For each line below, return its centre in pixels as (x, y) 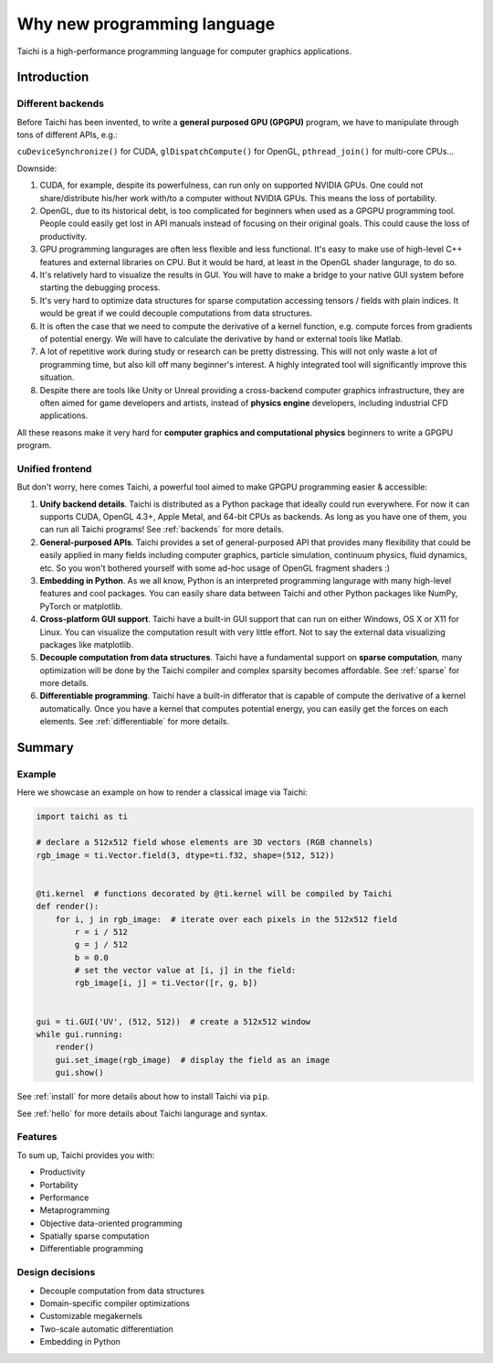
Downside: (37, 168)
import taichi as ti (82, 817)
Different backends (61, 103)
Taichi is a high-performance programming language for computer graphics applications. (184, 51)
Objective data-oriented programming (111, 1223)
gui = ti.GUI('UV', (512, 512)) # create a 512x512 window (173, 1021)
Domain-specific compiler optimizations (115, 1303)
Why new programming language (146, 24)
